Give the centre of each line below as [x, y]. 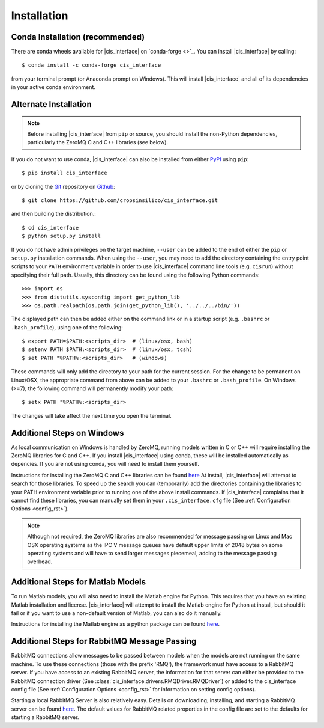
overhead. [40, 561]
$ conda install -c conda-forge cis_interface [91, 65]
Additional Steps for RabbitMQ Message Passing [104, 641]
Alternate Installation [52, 104]
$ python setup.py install [61, 236]
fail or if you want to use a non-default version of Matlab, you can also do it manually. [116, 613]
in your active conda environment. [53, 87]
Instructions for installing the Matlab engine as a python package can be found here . [115, 624]
